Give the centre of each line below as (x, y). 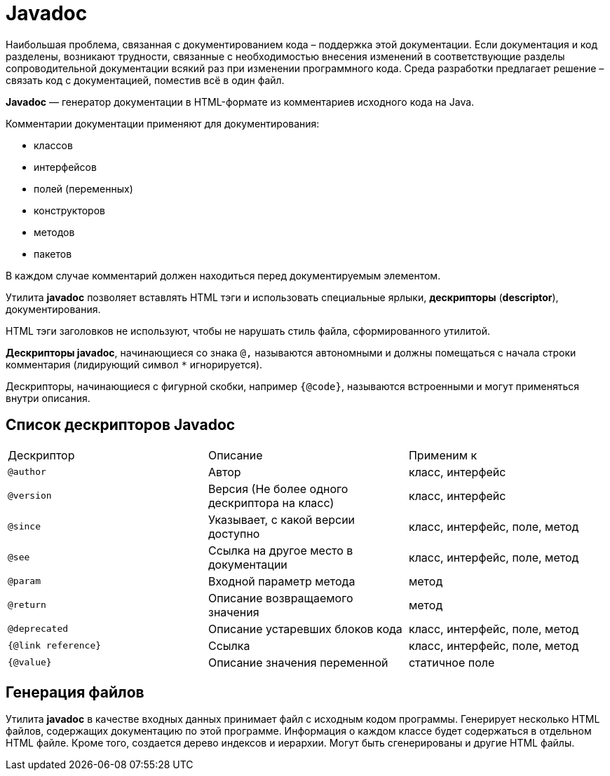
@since (24, 527)
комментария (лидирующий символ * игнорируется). (134, 364)
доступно (234, 533)
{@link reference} (55, 646)
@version (30, 496)
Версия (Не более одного (278, 489)
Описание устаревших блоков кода (305, 629)
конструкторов (69, 210)
